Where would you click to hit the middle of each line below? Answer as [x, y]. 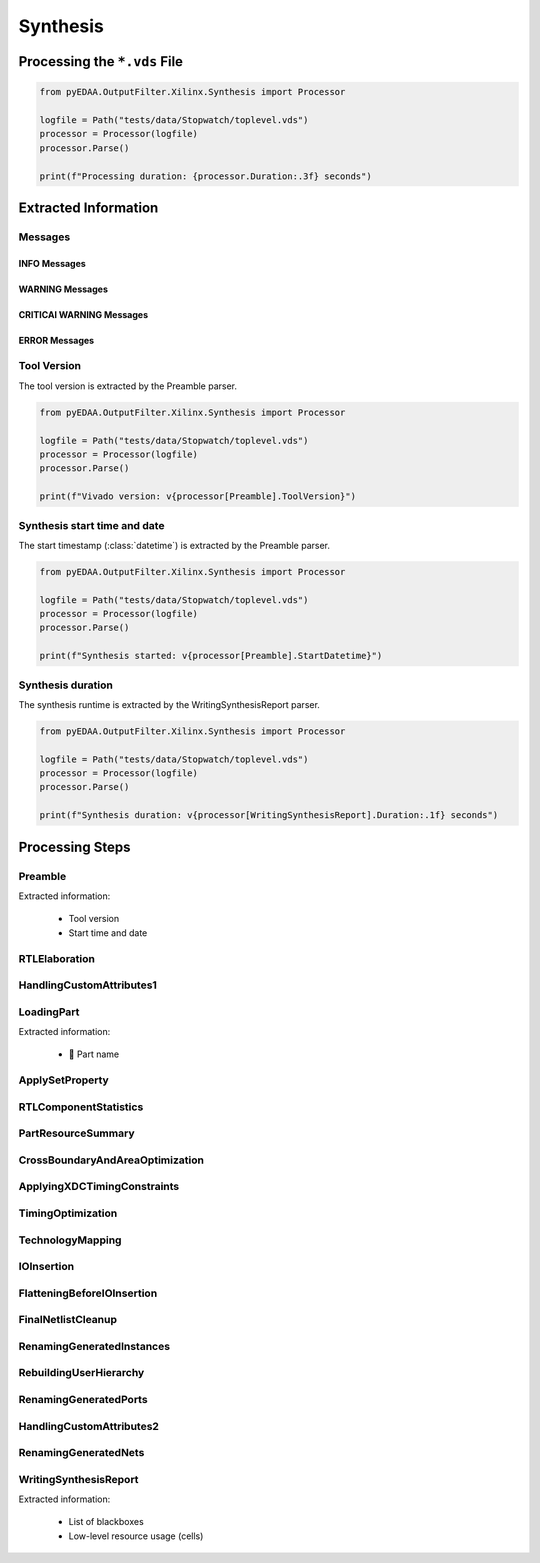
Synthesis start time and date [91, 525]
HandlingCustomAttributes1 [87, 985]
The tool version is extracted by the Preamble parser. [128, 386]
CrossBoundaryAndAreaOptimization [111, 1160]
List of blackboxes [106, 1522]
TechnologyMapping [70, 1240]
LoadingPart [49, 1012]
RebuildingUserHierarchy [81, 1373]
